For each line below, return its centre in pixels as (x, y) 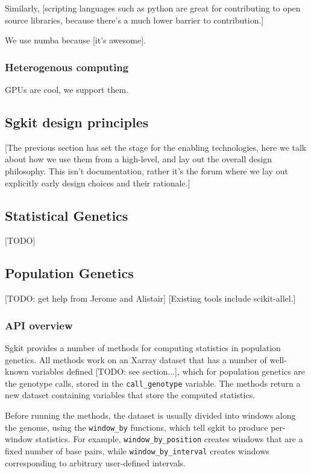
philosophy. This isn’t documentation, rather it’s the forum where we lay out (146, 170)
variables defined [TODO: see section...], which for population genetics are (168, 371)
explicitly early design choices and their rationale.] (98, 183)
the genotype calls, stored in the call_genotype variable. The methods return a (153, 383)
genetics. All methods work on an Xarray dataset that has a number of (136, 359)
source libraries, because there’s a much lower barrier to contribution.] (134, 20)
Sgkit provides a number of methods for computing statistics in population (143, 347)
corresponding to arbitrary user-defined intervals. (95, 462)
